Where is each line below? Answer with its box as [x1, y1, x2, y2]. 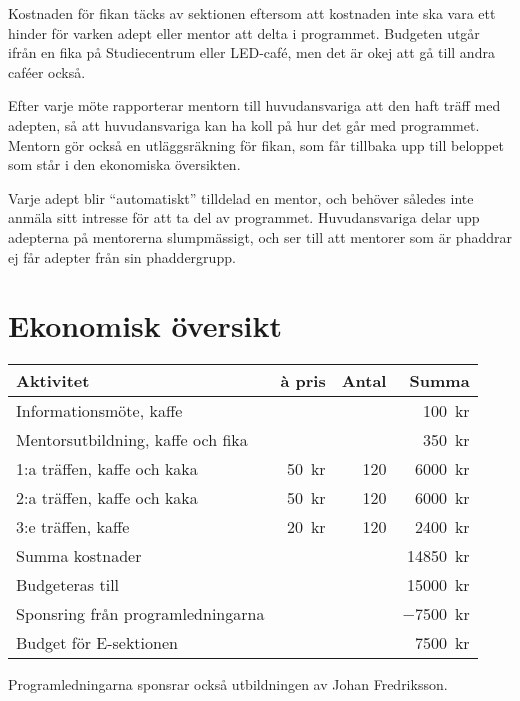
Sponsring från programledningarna [16, 602, 265, 626]
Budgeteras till [16, 573, 120, 597]
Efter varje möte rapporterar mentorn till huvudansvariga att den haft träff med [8, 95, 501, 116]
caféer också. [8, 61, 86, 82]
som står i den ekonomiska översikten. [8, 154, 241, 175]
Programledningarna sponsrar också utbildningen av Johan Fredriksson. [8, 674, 448, 695]
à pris [280, 369, 326, 393]
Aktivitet [16, 369, 90, 393]
